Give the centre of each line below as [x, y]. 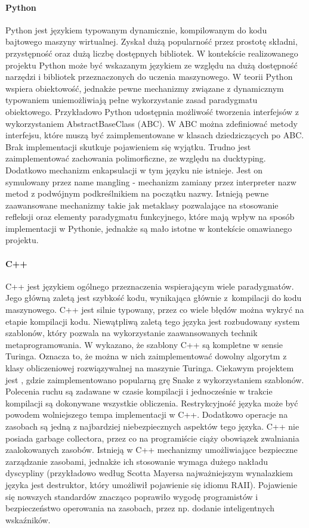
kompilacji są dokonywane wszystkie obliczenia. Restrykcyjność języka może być [152, 403]
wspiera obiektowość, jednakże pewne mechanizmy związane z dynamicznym [145, 88]
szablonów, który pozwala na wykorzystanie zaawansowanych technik [132, 333]
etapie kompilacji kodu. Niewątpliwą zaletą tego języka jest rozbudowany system [153, 321]
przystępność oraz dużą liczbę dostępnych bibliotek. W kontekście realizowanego [152, 53]
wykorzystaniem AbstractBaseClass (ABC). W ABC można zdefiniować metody [152, 123]
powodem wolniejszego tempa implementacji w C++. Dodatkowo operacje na [147, 414]
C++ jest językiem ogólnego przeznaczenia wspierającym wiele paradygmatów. [150, 286]
